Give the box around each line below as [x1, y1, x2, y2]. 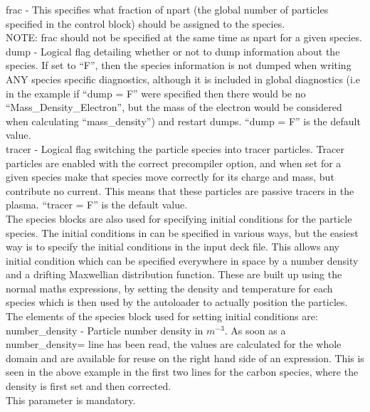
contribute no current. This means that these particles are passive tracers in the [6, 183, 354, 198]
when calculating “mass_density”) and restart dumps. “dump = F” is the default [6, 113, 361, 128]
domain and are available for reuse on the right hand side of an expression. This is [6, 350, 364, 365]
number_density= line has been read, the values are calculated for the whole [6, 337, 342, 352]
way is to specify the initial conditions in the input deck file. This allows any [6, 239, 339, 254]
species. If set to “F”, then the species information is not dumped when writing [6, 58, 351, 73]
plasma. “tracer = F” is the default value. [6, 197, 188, 212]
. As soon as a [224, 322, 286, 337]
